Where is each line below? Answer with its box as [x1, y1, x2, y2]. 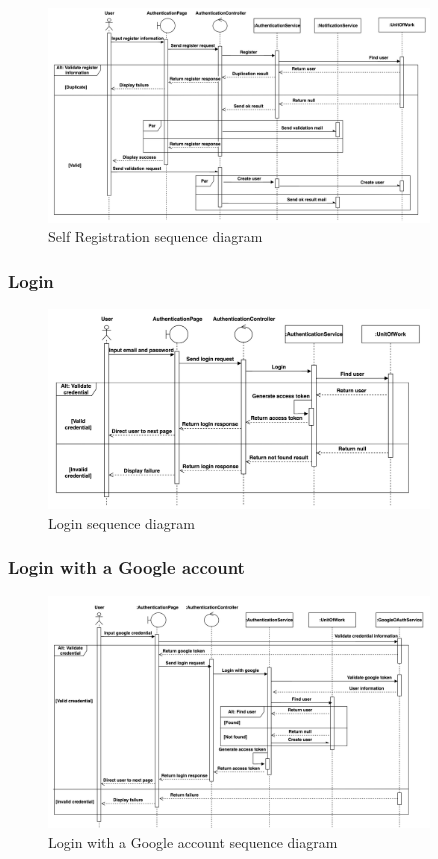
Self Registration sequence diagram [48, 226, 263, 247]
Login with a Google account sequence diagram [48, 831, 338, 852]
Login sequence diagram [48, 512, 195, 533]
